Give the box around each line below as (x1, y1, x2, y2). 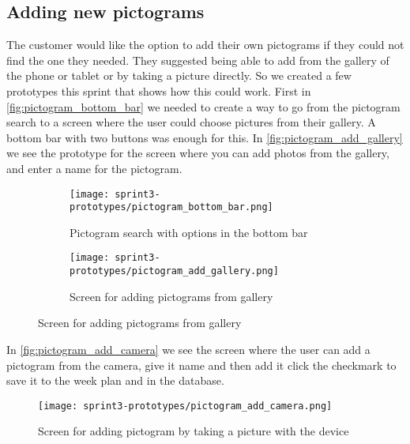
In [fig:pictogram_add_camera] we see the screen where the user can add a (6, 341, 371, 357)
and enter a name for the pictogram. (6, 160, 182, 176)
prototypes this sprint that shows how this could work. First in (6, 82, 311, 99)
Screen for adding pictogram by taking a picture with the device (38, 423, 349, 439)
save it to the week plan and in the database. (6, 372, 224, 389)
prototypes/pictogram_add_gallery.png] (70, 265, 279, 277)
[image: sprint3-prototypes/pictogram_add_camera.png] (38, 400, 333, 412)
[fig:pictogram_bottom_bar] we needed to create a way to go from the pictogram (6, 98, 401, 115)
